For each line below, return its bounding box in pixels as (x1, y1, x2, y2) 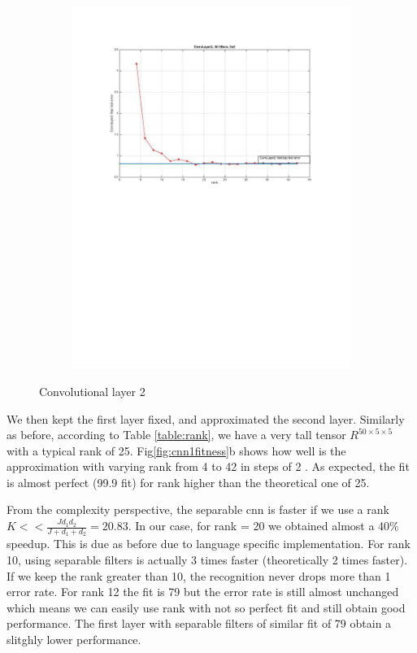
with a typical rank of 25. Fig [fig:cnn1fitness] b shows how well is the (7, 442, 346, 459)
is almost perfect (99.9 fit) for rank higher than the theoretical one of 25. (7, 473, 370, 490)
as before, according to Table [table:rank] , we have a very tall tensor (7, 426, 346, 443)
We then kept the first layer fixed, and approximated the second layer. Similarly (7, 410, 405, 427)
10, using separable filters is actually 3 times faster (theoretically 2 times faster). (7, 551, 408, 568)
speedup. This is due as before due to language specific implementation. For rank (7, 535, 410, 552)
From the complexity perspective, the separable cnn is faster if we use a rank (7, 501, 389, 518)
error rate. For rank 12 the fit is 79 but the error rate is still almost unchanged (7, 583, 399, 600)
